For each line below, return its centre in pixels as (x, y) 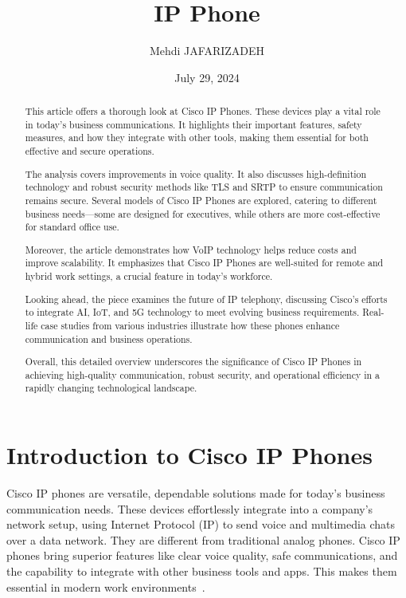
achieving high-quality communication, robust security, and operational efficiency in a (202, 374)
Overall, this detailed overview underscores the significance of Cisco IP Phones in (193, 362)
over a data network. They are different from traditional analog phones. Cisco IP (203, 539)
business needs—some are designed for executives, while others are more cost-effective (203, 213)
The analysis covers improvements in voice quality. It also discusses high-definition (196, 173)
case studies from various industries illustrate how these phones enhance (190, 325)
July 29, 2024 (207, 77)
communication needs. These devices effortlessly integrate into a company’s (190, 508)
